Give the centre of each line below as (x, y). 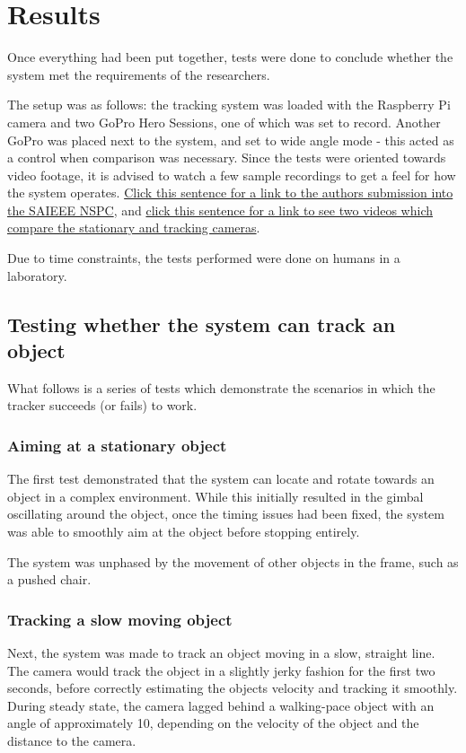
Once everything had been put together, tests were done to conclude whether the (230, 57)
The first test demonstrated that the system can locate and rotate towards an (221, 479)
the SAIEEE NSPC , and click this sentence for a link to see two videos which (220, 210)
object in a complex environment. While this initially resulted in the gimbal (215, 496)
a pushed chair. (49, 579)
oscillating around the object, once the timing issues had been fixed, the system (226, 514)
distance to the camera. (72, 740)
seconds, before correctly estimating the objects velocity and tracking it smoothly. (233, 688)
